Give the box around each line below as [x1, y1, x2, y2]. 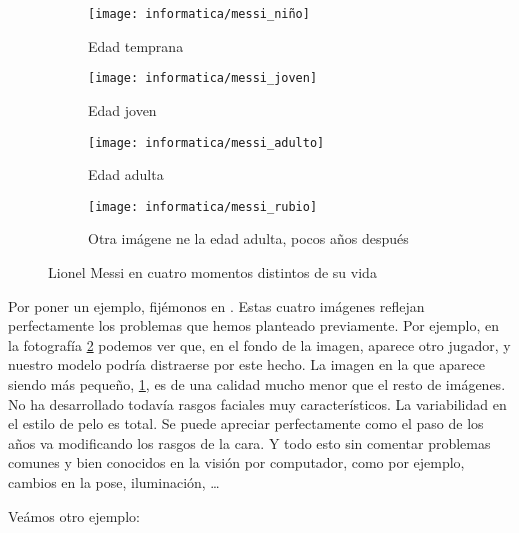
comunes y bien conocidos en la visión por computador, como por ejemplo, [8, 452, 465, 473]
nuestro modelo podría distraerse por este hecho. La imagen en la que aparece [8, 354, 486, 375]
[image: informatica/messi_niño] [88, 7, 310, 21]
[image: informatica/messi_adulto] [88, 135, 325, 150]
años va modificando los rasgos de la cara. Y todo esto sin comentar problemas [8, 432, 491, 453]
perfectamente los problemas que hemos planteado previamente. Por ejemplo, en [8, 315, 499, 336]
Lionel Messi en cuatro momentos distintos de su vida [48, 262, 377, 282]
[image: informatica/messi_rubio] [88, 199, 318, 214]
